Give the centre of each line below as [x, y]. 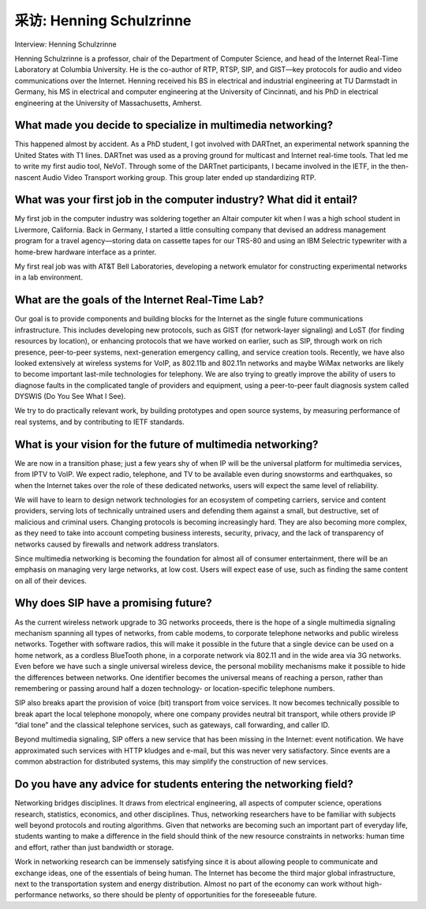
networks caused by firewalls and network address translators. [117, 544]
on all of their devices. [50, 580]
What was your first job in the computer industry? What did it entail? [186, 200]
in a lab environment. [49, 277]
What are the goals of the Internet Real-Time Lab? [139, 300]
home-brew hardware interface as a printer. [86, 252]
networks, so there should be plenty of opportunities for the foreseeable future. [188, 895]
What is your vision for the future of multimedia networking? [166, 444]
